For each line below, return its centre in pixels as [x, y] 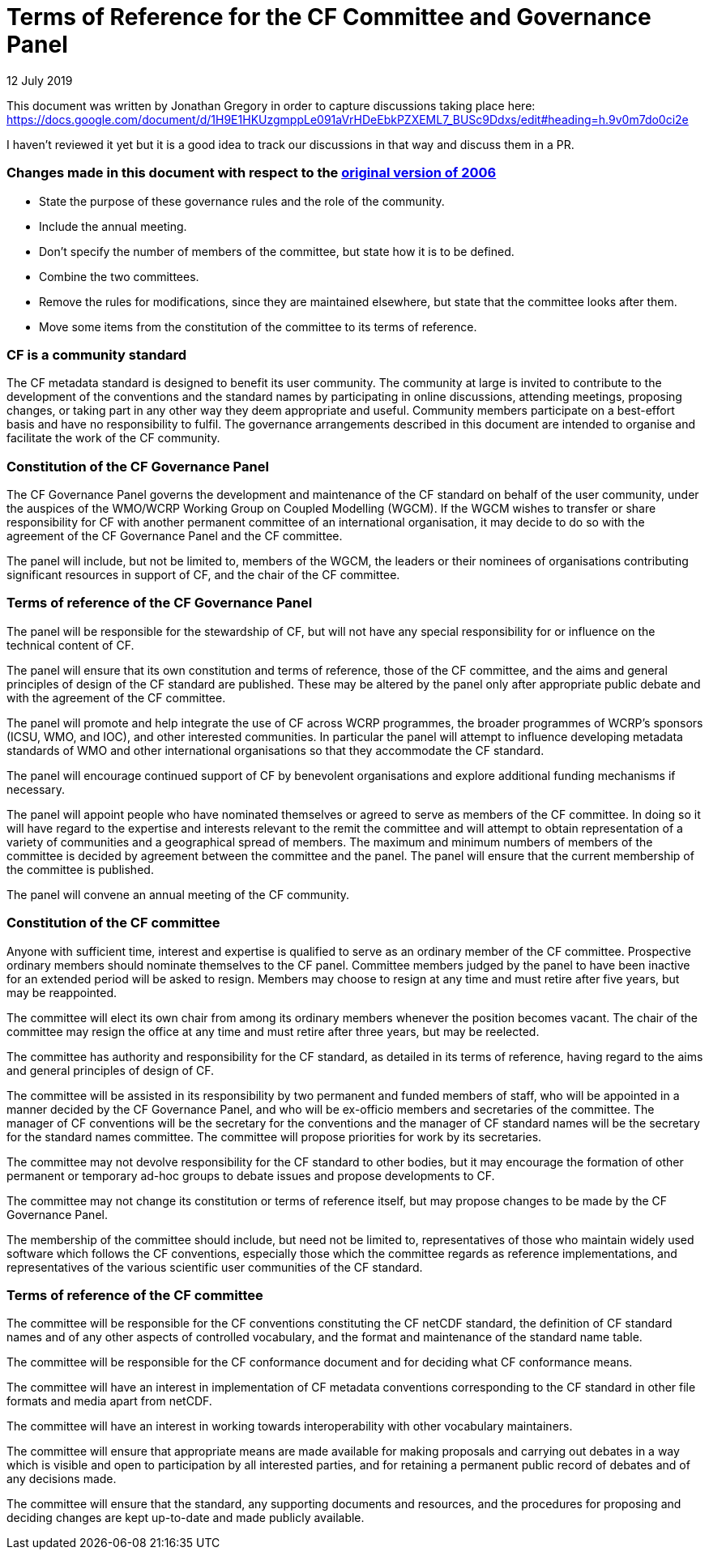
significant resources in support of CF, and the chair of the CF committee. [203, 575]
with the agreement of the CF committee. [116, 697]
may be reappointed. [62, 992]
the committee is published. [80, 869]
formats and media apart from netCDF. [109, 1401]
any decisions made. [62, 1479]
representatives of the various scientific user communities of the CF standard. [215, 1267]
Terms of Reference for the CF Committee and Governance [329, 17]
